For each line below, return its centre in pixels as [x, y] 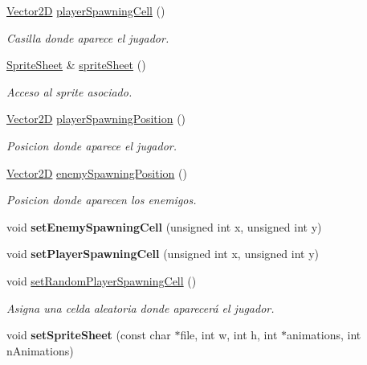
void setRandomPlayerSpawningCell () [102, 280]
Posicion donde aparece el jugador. [92, 145]
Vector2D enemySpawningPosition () [97, 172]
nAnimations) [40, 350]
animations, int [324, 335]
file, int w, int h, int [229, 335]
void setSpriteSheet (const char [89, 335]
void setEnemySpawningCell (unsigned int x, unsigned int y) [164, 226]
